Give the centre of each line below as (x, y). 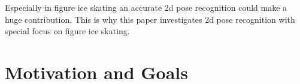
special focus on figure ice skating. (67, 31)
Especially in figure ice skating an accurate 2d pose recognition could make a (146, 7)
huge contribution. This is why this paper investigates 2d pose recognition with (150, 19)
